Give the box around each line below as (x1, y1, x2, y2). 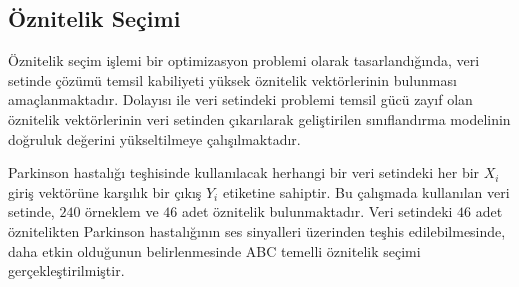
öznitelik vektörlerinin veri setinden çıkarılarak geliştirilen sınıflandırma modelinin (8, 108, 511, 129)
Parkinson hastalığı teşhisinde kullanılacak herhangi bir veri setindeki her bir (8, 162, 480, 183)
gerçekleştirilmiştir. (8, 260, 125, 281)
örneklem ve (85, 201, 159, 222)
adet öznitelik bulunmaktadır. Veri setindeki (181, 201, 453, 222)
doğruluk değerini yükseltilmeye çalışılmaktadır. (8, 128, 301, 149)
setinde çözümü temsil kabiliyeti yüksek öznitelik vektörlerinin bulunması (8, 69, 457, 90)
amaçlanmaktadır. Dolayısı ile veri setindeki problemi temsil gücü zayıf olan (8, 89, 473, 110)
